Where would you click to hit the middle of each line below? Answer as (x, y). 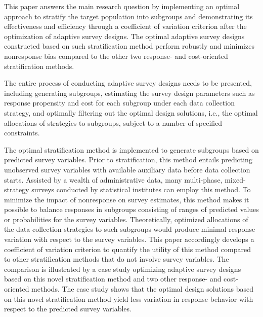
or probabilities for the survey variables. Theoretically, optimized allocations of (126, 219)
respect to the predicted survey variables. (68, 309)
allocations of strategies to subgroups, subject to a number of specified (113, 122)
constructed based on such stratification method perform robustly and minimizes (129, 46)
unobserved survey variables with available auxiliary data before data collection (127, 169)
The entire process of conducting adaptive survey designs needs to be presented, (128, 83)
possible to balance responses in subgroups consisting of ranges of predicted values (131, 209)
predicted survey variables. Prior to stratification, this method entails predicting (128, 160)
